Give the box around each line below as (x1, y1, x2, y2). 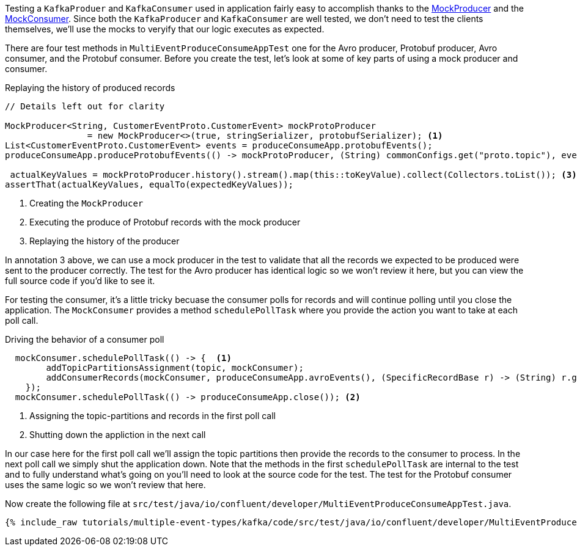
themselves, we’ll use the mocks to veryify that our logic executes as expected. (5, 24, 325, 34)
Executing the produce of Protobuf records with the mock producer (29, 217, 301, 227)
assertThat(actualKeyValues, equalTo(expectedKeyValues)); (5, 180, 294, 189)
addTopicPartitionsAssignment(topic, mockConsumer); (46, 363, 304, 373)
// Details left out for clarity (5, 101, 165, 111)
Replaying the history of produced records (5, 82, 175, 93)
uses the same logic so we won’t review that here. (5, 480, 206, 490)
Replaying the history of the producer (29, 236, 180, 246)
